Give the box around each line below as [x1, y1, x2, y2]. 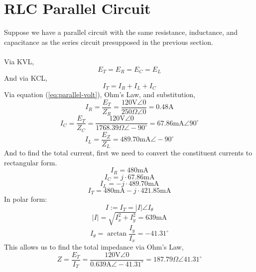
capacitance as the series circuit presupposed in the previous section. [4, 36, 213, 47]
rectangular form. [4, 157, 57, 167]
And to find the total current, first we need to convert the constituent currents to [4, 147, 253, 158]
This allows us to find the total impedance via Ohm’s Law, [4, 242, 184, 252]
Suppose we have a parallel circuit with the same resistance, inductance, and [4, 27, 238, 37]
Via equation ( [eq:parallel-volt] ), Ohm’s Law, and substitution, [4, 89, 195, 99]
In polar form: [4, 194, 47, 204]
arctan [107, 230, 127, 238]
